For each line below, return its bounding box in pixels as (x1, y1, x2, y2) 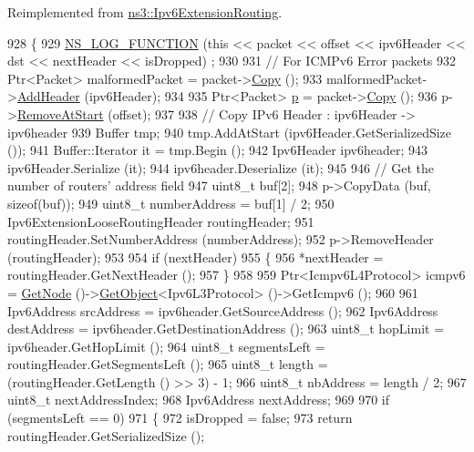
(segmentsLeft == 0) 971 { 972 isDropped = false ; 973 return (7, 408, 353, 427)
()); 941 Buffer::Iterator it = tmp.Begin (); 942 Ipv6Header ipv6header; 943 (7, 140, 428, 159)
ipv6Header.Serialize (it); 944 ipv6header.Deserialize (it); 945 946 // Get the (7, 158, 434, 177)
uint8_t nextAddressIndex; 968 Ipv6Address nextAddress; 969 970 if (7, 390, 390, 409)
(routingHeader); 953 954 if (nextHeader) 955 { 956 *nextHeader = (7, 247, 384, 266)
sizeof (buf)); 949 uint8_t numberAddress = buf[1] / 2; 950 (7, 193, 335, 212)
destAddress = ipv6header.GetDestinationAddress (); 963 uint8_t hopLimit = (7, 319, 445, 338)
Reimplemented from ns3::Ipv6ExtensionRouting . (7, 3, 283, 21)
